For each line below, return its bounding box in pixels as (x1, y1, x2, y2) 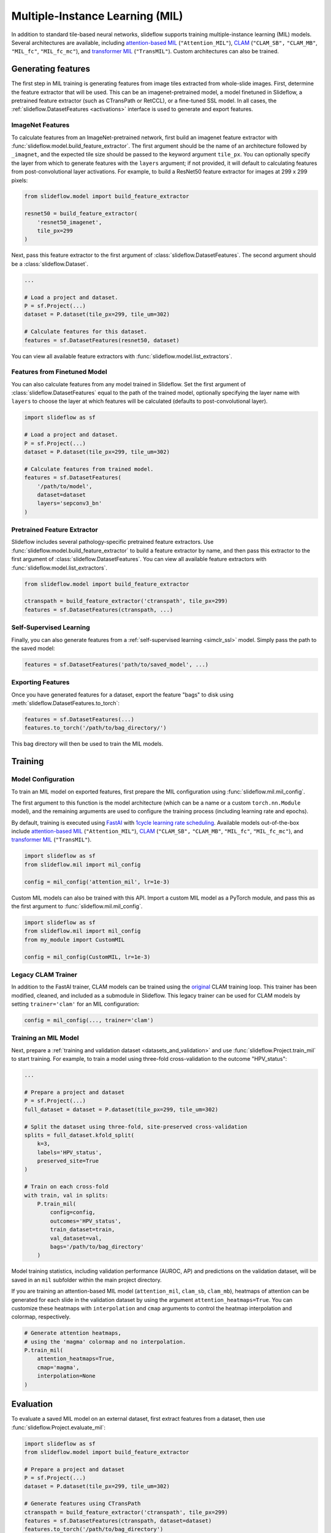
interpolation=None (37, 1372, 96, 1380)
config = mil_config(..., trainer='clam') (24, 1017, 154, 1024)
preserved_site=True (37, 1158, 99, 1164)
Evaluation (11, 1399, 53, 1410)
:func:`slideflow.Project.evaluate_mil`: (11, 1423, 106, 1431)
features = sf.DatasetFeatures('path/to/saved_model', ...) (24, 661, 209, 668)
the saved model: (11, 644, 55, 652)
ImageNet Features (11, 121, 70, 129)
